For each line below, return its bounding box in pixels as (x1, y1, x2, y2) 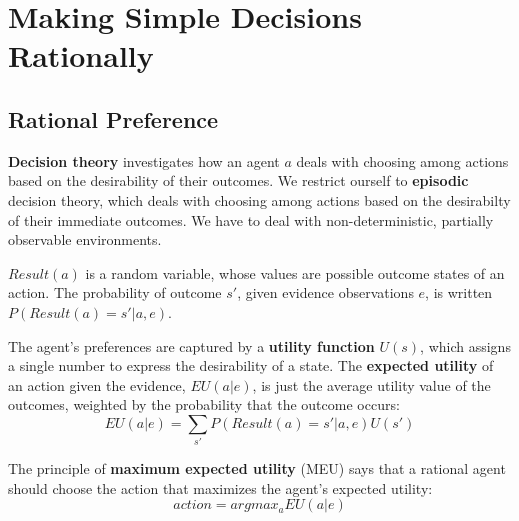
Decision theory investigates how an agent (8, 150, 280, 171)
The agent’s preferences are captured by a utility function (8, 335, 375, 356)
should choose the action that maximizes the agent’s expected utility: (8, 477, 433, 498)
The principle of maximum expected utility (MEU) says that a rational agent (8, 458, 506, 479)
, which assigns (420, 335, 511, 356)
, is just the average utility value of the (252, 374, 491, 395)
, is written (425, 282, 493, 303)
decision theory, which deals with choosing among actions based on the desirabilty (8, 189, 511, 210)
